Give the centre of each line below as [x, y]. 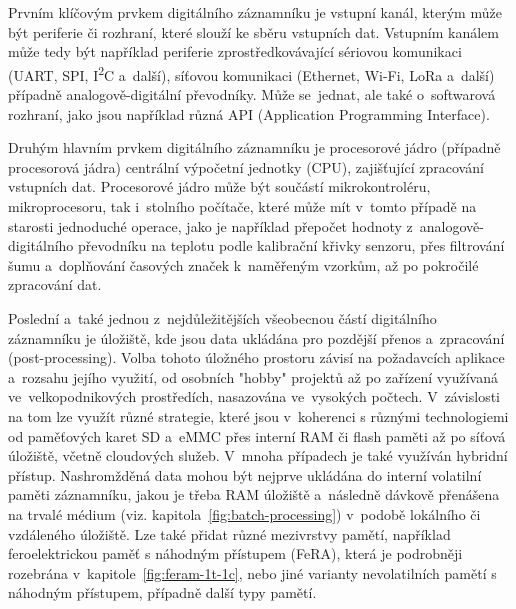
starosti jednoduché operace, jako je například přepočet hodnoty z [210, 225]
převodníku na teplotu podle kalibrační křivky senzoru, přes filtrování [291, 245]
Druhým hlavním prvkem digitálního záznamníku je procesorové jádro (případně [254, 147]
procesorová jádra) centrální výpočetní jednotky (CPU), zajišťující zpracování [246, 166]
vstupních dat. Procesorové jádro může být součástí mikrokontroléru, [219, 186]
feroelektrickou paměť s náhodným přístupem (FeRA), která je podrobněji [235, 553]
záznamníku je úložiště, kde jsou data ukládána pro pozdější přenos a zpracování [256, 337]
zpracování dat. [55, 284]
